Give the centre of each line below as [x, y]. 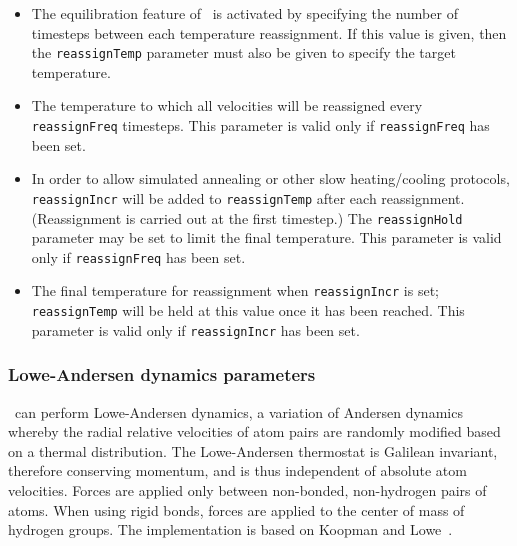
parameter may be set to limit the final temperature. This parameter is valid [266, 237]
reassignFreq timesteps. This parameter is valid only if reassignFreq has [260, 125]
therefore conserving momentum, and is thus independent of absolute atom [237, 470]
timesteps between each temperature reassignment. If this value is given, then [269, 32]
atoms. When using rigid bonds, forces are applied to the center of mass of [236, 509]
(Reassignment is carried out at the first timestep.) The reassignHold [247, 217]
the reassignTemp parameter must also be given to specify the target [243, 52]
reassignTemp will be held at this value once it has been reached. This [248, 310]
